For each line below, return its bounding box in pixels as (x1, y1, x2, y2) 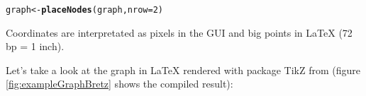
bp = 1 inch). (6, 39, 65, 54)
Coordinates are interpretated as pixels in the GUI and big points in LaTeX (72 (6, 25, 353, 40)
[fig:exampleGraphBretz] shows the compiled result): (6, 76, 233, 91)
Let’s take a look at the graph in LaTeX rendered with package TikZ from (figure (6, 62, 360, 77)
